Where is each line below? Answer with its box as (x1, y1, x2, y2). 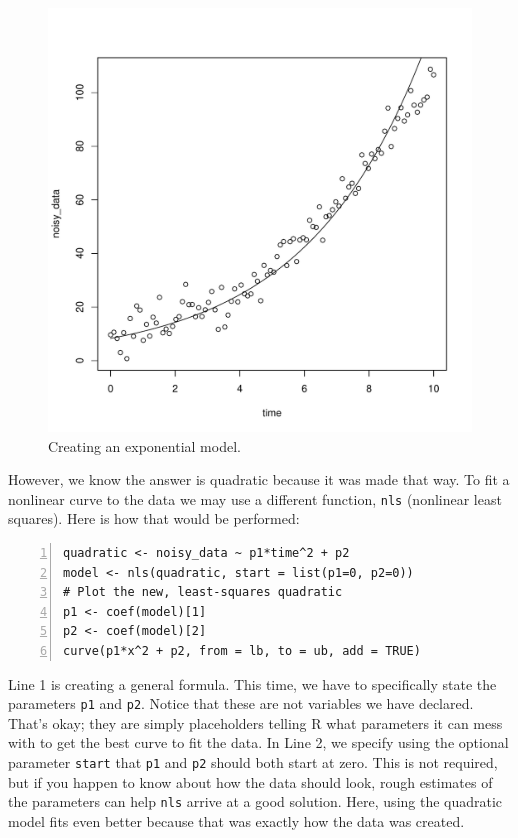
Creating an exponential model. (48, 435, 241, 456)
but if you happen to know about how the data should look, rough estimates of (8, 771, 493, 792)
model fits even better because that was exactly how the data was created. (8, 810, 465, 831)
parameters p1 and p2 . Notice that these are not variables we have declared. (8, 693, 474, 714)
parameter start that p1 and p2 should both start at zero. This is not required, (8, 752, 498, 773)
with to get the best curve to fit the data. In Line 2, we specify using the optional (8, 732, 509, 753)
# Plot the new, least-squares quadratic (63, 585, 343, 600)
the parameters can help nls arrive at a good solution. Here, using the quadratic (8, 791, 503, 812)
